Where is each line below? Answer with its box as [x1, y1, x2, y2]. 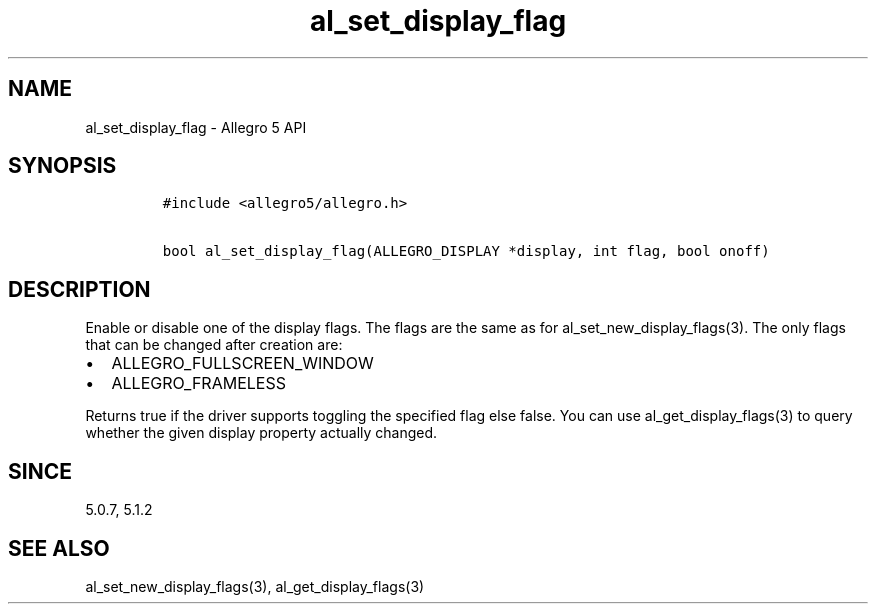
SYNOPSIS [8, 153, 117, 179]
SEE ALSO [8, 535, 110, 561]
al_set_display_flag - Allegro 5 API [85, 118, 307, 136]
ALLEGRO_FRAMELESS [111, 373, 286, 394]
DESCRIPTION [8, 276, 151, 302]
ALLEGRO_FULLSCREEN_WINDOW [111, 353, 374, 374]
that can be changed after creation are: [85, 336, 343, 354]
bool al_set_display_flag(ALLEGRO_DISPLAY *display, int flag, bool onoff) [162, 243, 770, 260]
